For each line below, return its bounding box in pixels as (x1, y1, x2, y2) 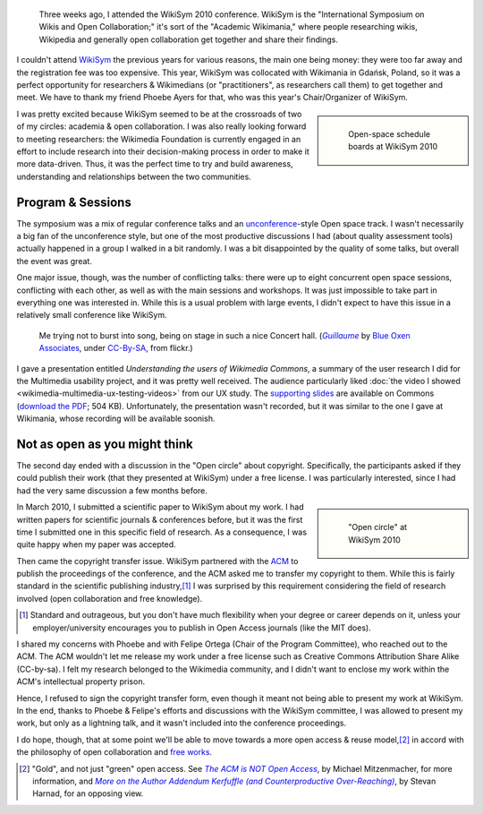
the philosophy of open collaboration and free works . (16, 747, 213, 758)
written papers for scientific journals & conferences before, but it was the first (16, 514, 303, 525)
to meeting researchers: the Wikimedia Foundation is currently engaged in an (16, 133, 301, 144)
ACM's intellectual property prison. (16, 676, 146, 687)
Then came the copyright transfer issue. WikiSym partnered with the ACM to (16, 555, 299, 566)
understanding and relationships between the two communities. (16, 171, 252, 182)
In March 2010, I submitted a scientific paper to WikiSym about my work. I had (16, 501, 304, 512)
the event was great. (16, 255, 93, 266)
